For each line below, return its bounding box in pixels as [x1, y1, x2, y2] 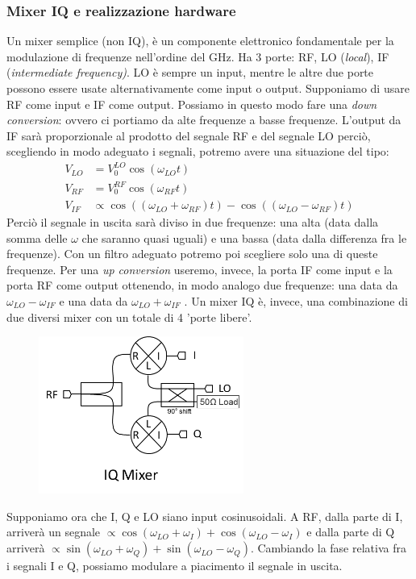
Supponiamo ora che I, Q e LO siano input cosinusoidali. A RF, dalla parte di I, [6, 507, 403, 524]
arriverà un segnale [6, 523, 101, 540]
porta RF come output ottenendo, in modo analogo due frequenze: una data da [6, 277, 398, 294]
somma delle [6, 229, 68, 246]
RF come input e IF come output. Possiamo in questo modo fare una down [6, 95, 377, 112]
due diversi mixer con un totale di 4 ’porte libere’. [6, 308, 252, 325]
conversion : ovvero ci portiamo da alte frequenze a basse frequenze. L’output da [6, 111, 401, 128]
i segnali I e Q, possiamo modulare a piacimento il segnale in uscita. [6, 557, 343, 574]
